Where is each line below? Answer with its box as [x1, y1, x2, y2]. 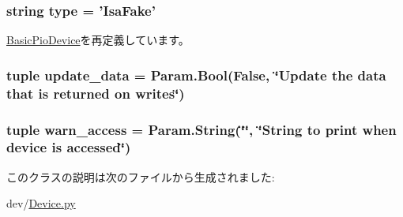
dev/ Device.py [6, 195, 76, 211]
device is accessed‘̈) [6, 137, 131, 157]
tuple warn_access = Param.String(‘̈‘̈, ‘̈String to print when [6, 119, 397, 139]
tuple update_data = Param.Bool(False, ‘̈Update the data [6, 65, 386, 84]
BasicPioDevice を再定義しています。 [6, 32, 190, 48]
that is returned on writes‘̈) [6, 83, 185, 103]
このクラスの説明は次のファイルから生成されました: [6, 168, 275, 185]
